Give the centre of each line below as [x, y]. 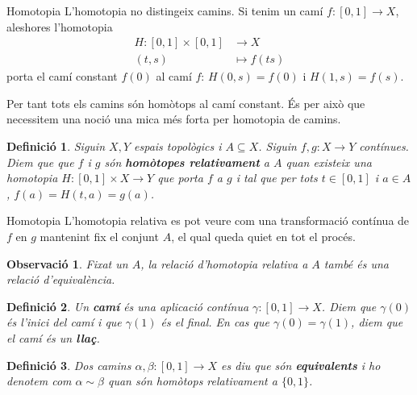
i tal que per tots [277, 178]
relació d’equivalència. [61, 279]
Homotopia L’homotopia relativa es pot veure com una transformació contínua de [208, 220]
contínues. [384, 146]
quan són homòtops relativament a [193, 381]
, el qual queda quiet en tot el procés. [263, 236]
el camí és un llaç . [53, 337]
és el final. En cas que [215, 322]
